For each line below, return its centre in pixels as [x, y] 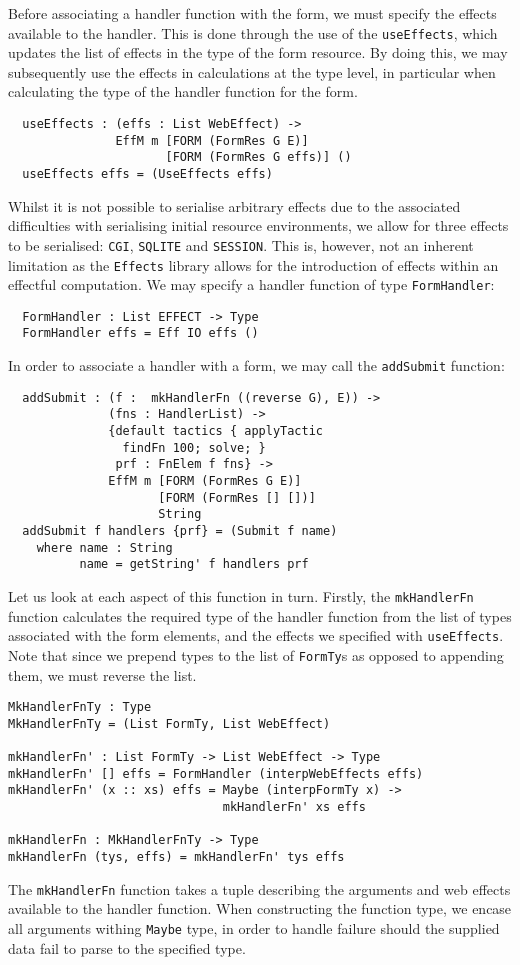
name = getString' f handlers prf [194, 564]
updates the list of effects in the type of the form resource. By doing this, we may [258, 52]
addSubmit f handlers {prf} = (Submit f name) [180, 531]
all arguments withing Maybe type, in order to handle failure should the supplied [254, 927]
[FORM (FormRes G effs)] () [258, 157]
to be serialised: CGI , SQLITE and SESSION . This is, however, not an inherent [241, 244]
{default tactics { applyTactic [215, 431]
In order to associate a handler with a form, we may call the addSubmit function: [256, 365]
